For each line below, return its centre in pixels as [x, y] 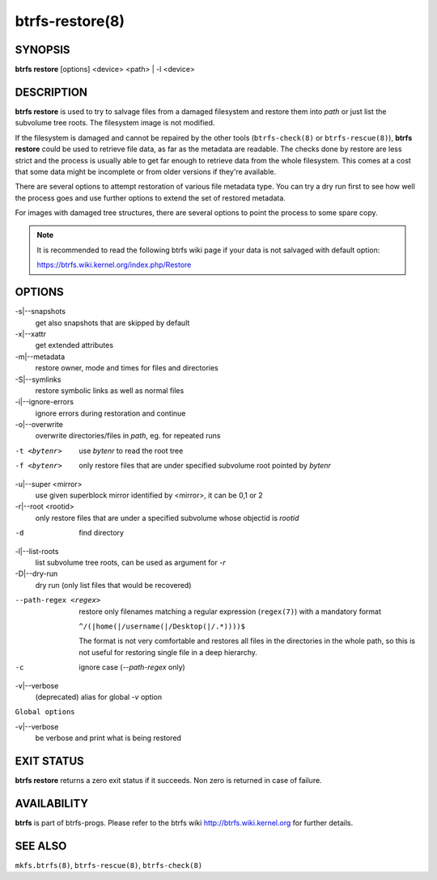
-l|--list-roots [37, 551]
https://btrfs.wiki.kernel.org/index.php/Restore [114, 265]
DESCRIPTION [51, 92]
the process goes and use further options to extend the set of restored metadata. [151, 197]
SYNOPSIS [42, 50]
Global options [45, 712]
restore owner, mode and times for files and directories [127, 368]
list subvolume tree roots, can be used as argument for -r [130, 562]
